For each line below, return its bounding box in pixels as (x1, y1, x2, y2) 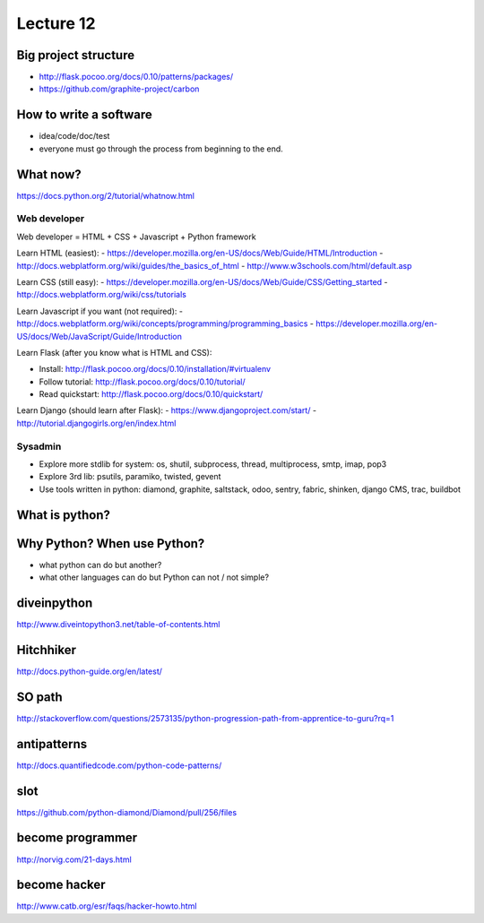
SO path (16, 689, 63, 704)
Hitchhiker (16, 642, 76, 658)
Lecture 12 (16, 13, 96, 33)
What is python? (16, 507, 111, 522)
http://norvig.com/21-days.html (16, 854, 132, 865)
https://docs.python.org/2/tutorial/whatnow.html (16, 190, 194, 201)
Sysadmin (16, 440, 62, 453)
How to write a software (16, 108, 152, 123)
